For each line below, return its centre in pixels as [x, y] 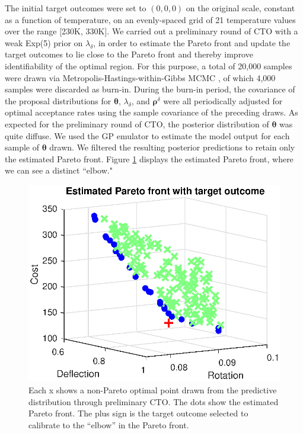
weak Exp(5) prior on [44, 42]
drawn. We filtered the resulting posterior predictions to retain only [172, 147]
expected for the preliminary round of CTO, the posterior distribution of [137, 124]
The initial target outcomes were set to [76, 8]
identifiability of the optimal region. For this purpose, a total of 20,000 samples [149, 65]
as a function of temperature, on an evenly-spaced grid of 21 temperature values [150, 19]
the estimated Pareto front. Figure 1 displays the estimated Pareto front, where [149, 158]
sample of [22, 147]
